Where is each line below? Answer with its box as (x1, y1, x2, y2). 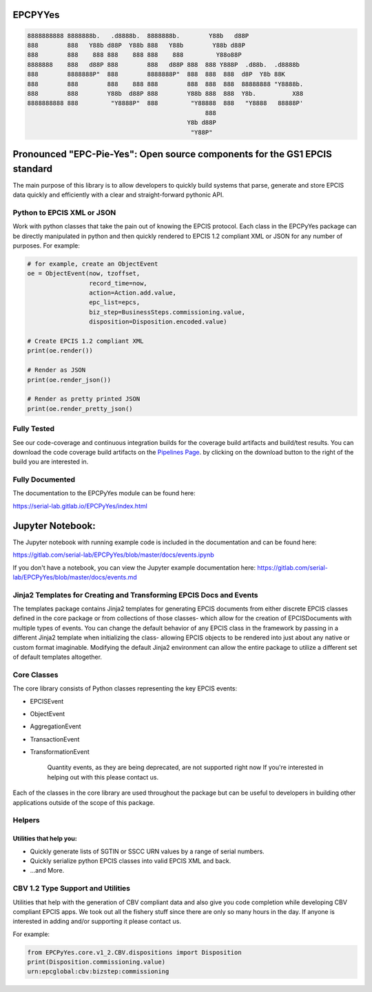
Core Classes (12, 670, 59, 679)
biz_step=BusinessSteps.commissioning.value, (88, 308, 246, 316)
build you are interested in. (12, 457, 89, 466)
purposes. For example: (12, 241, 81, 250)
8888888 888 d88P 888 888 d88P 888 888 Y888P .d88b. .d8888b (27, 61, 300, 68)
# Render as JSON (27, 366, 86, 374)
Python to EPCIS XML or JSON (12, 208, 116, 217)
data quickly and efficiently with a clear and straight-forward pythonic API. (12, 190, 224, 199)
